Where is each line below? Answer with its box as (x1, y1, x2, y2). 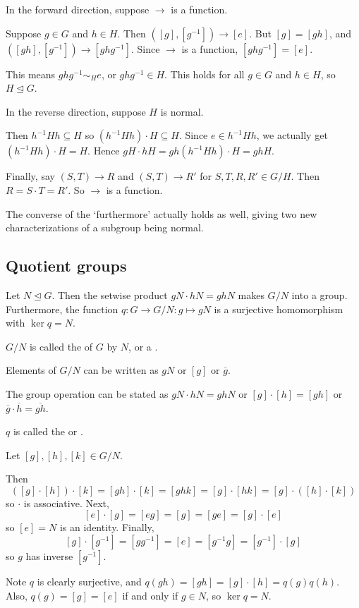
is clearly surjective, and (37, 574, 142, 589)
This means (6, 66, 56, 81)
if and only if (122, 588, 178, 602)
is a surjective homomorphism (214, 301, 343, 316)
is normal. (160, 104, 204, 118)
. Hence (87, 143, 120, 158)
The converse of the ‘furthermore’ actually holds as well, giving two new (6, 206, 317, 221)
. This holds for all (164, 66, 245, 81)
